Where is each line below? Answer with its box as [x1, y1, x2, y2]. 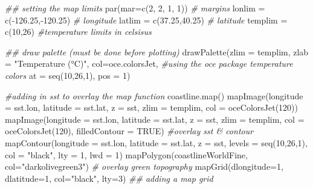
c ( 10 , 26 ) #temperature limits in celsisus [5, 25, 152, 38]
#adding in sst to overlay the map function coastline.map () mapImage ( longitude [5, 89, 303, 102]
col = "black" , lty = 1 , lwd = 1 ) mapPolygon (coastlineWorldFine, [5, 148, 248, 161]
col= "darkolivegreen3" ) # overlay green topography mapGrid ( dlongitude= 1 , [5, 160, 283, 173]
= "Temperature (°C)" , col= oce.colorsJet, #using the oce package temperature [5, 57, 293, 70]
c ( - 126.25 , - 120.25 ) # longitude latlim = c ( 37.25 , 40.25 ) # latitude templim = [5, 13, 288, 26]
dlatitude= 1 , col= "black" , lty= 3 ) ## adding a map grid [5, 172, 213, 184]
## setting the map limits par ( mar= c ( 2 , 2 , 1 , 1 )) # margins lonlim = [5, 2, 265, 14]
